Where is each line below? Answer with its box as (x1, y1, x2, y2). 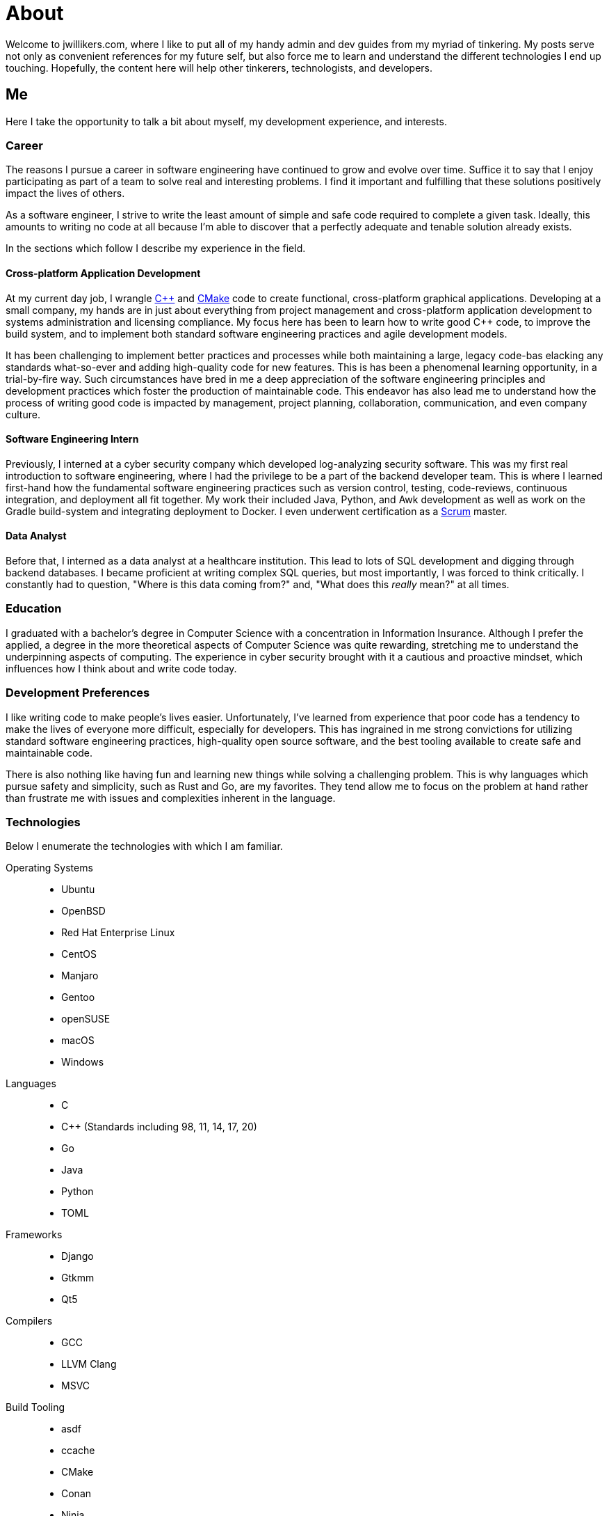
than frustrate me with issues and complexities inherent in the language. (6, 791, 336, 804)
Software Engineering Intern (6, 433, 139, 445)
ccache (61, 1444, 95, 1457)
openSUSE (61, 1013, 111, 1025)
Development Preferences (6, 686, 150, 700)
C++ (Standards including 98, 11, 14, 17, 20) (61, 1121, 257, 1133)
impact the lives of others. (6, 187, 125, 200)
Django (61, 1250, 94, 1263)
